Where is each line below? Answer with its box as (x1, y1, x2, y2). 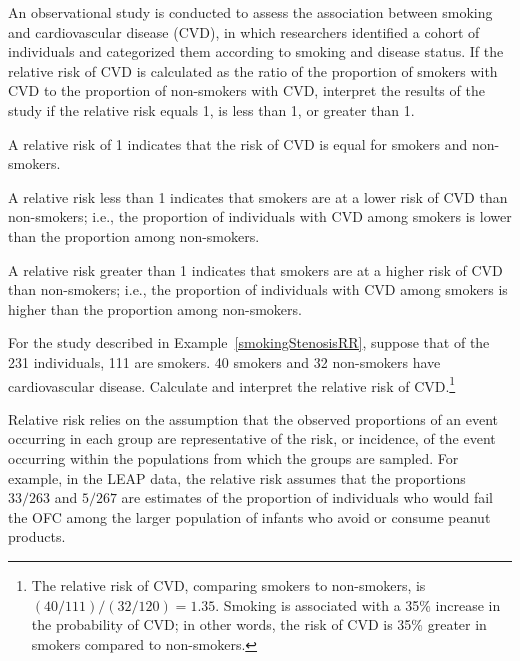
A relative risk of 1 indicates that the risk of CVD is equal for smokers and (8, 133, 468, 154)
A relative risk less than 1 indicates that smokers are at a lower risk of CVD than (8, 186, 508, 207)
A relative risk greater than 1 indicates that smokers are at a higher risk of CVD (8, 259, 503, 280)
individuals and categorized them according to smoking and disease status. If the (8, 41, 504, 62)
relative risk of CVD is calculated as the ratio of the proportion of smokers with (8, 60, 498, 81)
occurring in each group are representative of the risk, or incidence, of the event (8, 428, 496, 449)
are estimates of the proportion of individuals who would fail (121, 487, 493, 508)
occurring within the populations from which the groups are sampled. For (8, 447, 459, 468)
